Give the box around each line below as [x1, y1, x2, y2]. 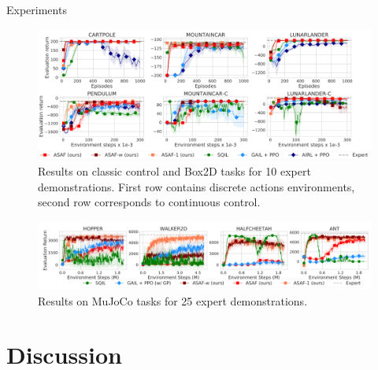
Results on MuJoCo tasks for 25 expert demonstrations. [38, 292, 308, 309]
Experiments [6, 2, 67, 17]
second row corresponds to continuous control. [38, 194, 261, 210]
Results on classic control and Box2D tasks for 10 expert [38, 163, 311, 179]
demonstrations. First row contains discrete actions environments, [38, 178, 355, 194]
